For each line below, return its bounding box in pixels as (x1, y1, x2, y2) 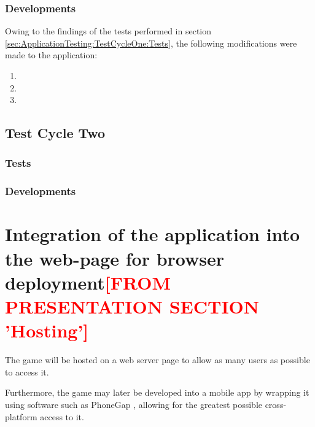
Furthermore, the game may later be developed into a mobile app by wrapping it (5, 386, 309, 399)
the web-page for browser (5, 245, 225, 271)
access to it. (40, 410, 84, 423)
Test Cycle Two (5, 123, 106, 142)
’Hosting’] (5, 318, 89, 343)
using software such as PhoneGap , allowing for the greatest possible (5, 398, 262, 410)
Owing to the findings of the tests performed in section (5, 25, 211, 37)
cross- (265, 398, 287, 410)
